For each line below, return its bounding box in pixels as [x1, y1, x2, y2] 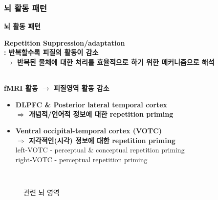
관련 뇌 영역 [23, 187, 60, 197]
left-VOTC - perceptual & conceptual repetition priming [15, 145, 185, 155]
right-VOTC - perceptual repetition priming [15, 154, 148, 164]
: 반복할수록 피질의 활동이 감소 [4, 47, 99, 57]
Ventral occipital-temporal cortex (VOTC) [15, 125, 162, 135]
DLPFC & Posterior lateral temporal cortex [15, 99, 168, 109]
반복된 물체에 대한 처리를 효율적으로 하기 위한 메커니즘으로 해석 [17, 57, 215, 67]
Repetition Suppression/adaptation [4, 37, 125, 48]
